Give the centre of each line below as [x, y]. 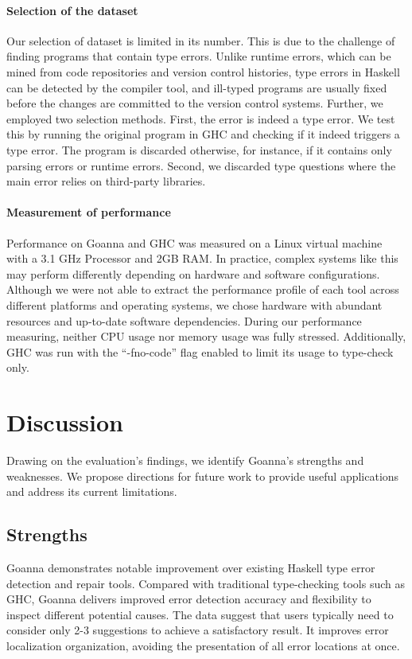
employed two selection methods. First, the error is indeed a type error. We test [201, 118]
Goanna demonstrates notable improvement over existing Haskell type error [191, 567]
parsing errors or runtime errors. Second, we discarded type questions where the [201, 165]
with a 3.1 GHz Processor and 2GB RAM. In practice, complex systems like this [202, 258]
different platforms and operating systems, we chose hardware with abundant [194, 304]
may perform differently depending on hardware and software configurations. [193, 273]
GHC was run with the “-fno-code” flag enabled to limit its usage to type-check [200, 351]
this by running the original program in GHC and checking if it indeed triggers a [203, 134]
